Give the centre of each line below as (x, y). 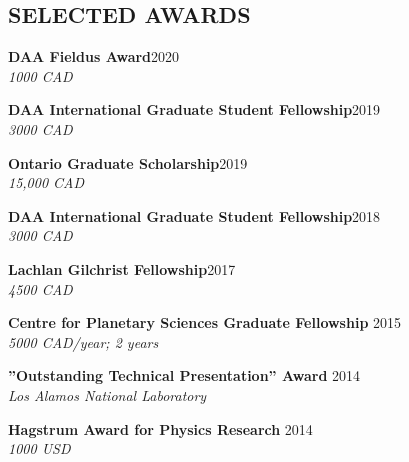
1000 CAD (40, 75)
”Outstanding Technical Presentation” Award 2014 (184, 375)
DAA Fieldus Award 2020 (94, 56)
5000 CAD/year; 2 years (83, 341)
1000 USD (39, 448)
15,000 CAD (46, 182)
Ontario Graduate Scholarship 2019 (128, 162)
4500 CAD (40, 288)
